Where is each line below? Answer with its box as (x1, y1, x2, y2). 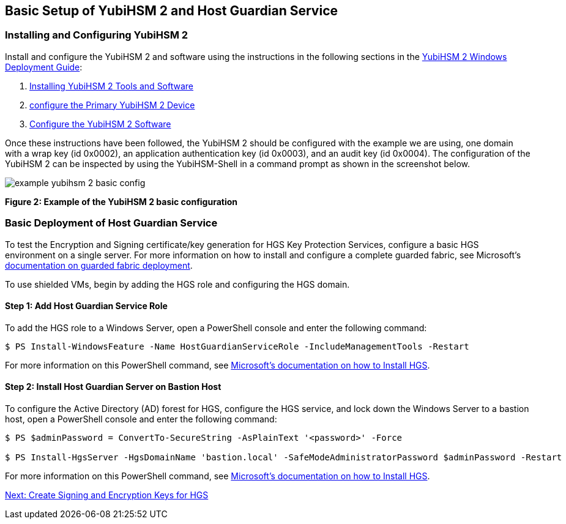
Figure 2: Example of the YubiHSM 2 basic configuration (5, 196, 238, 207)
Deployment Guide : (5, 61, 83, 72)
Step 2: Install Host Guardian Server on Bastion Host (5, 381, 222, 392)
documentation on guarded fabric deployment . (5, 260, 193, 271)
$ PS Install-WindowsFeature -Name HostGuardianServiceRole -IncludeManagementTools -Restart (5, 341, 469, 351)
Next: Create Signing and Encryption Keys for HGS (5, 489, 209, 500)
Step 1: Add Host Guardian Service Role (5, 301, 168, 312)
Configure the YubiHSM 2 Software (29, 118, 171, 129)
